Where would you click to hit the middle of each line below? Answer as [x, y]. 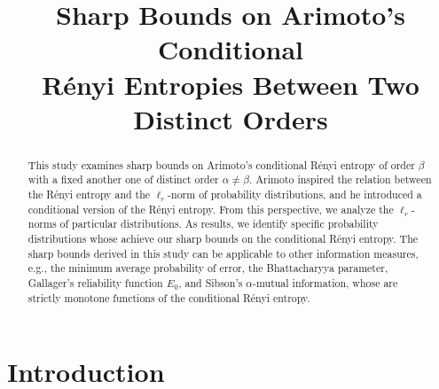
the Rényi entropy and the [89, 194]
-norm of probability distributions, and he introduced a [295, 194]
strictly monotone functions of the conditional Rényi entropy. [169, 297]
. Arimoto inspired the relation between [340, 179]
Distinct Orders [231, 118]
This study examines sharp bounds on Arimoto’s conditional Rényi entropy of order [221, 164]
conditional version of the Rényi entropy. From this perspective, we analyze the [211, 209]
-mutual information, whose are [325, 282]
